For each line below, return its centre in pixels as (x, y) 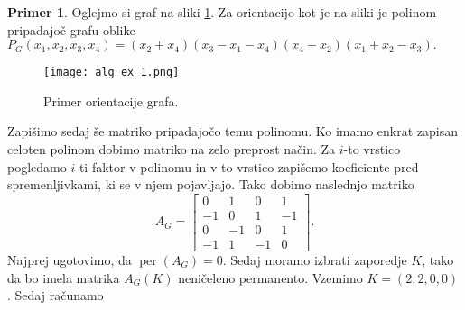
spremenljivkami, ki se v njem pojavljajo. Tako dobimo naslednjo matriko (211, 184)
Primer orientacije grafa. (111, 100)
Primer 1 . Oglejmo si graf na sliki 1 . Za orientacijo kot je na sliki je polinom (222, 12)
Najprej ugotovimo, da (70, 259)
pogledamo (37, 166)
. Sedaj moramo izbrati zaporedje (315, 259)
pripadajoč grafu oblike (71, 29)
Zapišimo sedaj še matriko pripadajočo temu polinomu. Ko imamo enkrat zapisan (232, 131)
